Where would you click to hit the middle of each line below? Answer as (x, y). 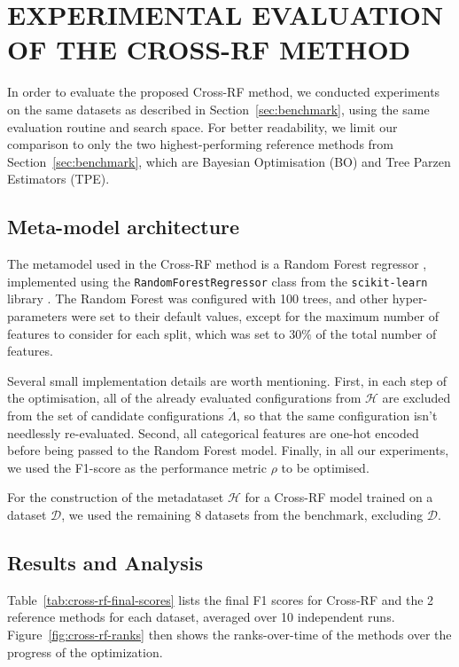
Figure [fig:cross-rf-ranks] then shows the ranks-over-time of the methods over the (229, 635)
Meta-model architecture (124, 227)
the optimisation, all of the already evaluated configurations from (184, 398)
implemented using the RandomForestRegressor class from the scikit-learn (218, 281)
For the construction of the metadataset (116, 497)
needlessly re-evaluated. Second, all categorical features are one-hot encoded (213, 432)
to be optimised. (325, 467)
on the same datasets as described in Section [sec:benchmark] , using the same (218, 109)
